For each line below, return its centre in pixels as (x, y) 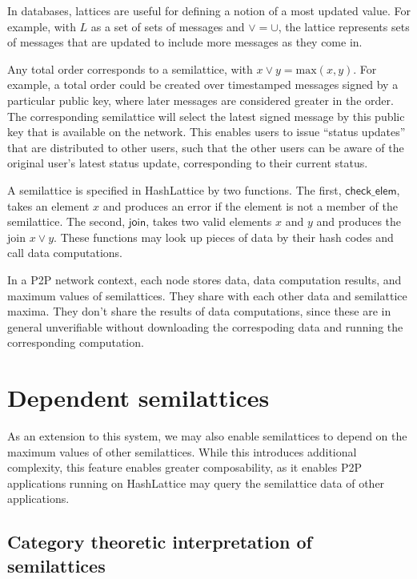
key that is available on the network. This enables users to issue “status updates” (206, 132)
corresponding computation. (76, 342)
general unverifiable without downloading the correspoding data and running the (205, 326)
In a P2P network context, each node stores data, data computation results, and (204, 279)
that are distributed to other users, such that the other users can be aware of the (206, 147)
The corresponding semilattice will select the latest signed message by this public (206, 116)
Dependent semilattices (138, 398)
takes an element (48, 205)
